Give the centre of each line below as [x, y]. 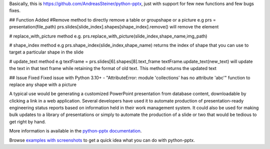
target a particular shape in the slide [46, 52]
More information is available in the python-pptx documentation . [75, 131]
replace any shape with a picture [43, 84]
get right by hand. [27, 121]
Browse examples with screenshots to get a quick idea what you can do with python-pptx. [102, 140]
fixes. [15, 10]
